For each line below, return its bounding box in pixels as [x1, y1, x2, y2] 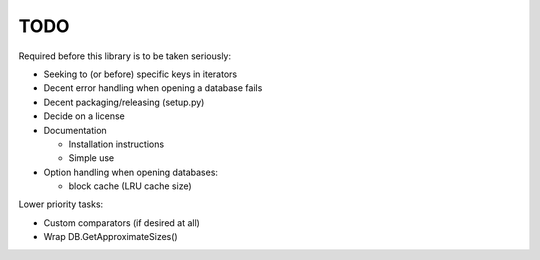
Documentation [43, 124, 107, 136]
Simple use [68, 152, 115, 164]
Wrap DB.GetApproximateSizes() [43, 231, 179, 243]
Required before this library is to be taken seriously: [18, 50, 232, 62]
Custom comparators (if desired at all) [43, 216, 200, 229]
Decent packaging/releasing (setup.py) [43, 96, 205, 108]
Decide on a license [43, 110, 125, 122]
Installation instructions [68, 138, 165, 150]
